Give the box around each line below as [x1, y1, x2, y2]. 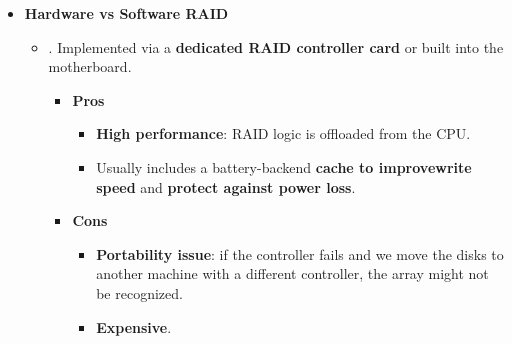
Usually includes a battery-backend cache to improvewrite [96, 156, 472, 177]
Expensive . [96, 316, 172, 337]
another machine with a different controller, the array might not [96, 263, 489, 284]
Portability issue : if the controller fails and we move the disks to [96, 243, 504, 264]
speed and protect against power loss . [96, 176, 356, 197]
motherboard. [48, 56, 132, 77]
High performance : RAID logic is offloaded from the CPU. [96, 123, 471, 144]
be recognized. [96, 282, 183, 303]
